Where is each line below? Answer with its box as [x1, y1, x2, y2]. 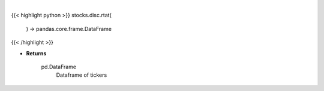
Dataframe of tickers [56, 71, 107, 79]
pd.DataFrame [41, 63, 77, 70]
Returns [26, 49, 47, 57]
